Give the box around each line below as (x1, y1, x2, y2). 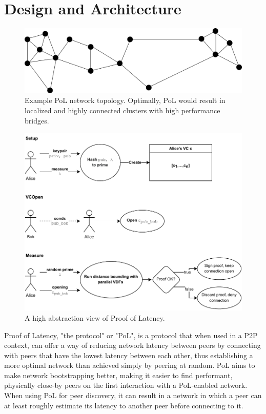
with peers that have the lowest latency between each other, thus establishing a (4, 349, 253, 360)
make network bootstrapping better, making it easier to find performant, (4, 369, 233, 380)
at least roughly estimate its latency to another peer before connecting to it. (4, 400, 243, 410)
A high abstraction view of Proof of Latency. (25, 312, 165, 323)
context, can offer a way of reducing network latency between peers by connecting (4, 340, 261, 350)
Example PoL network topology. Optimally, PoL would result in (25, 95, 226, 106)
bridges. (25, 115, 49, 126)
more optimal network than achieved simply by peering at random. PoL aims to (4, 360, 255, 370)
